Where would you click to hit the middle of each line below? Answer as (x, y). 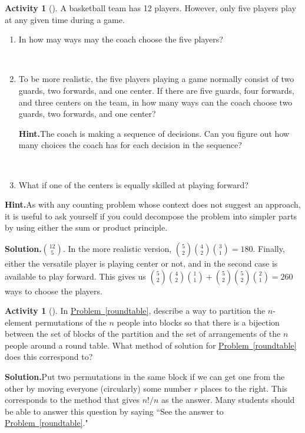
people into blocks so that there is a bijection (198, 322)
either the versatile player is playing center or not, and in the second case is (141, 263)
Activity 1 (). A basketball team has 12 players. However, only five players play (150, 8)
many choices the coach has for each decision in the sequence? (130, 145)
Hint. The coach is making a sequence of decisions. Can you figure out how (154, 133)
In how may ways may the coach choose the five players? (121, 39)
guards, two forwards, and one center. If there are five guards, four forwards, (156, 90)
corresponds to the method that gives (72, 400)
